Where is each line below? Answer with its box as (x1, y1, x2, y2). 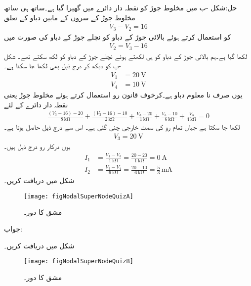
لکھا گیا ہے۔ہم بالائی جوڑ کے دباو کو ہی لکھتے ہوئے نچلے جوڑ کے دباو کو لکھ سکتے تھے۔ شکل (4, 50, 247, 61)
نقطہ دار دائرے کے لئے (4, 99, 68, 109)
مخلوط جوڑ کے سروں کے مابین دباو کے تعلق (4, 12, 135, 22)
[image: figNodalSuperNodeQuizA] (24, 192, 133, 200)
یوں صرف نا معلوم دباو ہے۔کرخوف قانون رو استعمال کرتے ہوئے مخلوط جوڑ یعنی (4, 89, 243, 99)
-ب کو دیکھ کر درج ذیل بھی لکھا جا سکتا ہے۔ (4, 60, 121, 71)
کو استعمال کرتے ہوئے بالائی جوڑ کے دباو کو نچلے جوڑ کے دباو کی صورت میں (4, 31, 231, 42)
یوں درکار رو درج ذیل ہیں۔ (4, 141, 71, 151)
